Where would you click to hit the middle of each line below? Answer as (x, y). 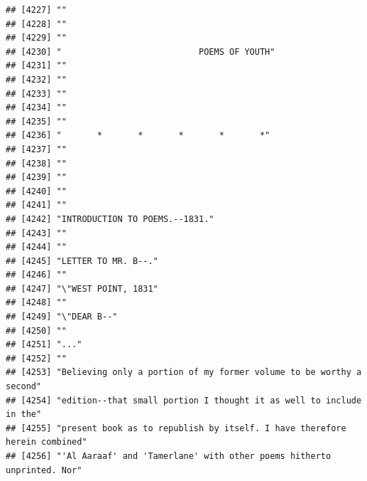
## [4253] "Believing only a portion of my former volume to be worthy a (184, 372)
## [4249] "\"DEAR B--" (62, 317)
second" (24, 387)
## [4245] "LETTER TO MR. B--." (82, 261)
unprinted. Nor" (44, 470)
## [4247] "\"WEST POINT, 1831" (82, 289)
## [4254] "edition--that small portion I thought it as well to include (184, 400)
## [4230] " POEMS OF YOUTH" (141, 52)
